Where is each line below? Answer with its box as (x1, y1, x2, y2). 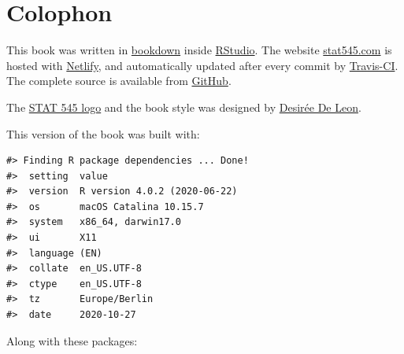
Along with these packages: (6, 332, 138, 348)
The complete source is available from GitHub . (6, 72, 232, 89)
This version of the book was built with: (6, 125, 200, 142)
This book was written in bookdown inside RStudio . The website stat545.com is (6, 42, 392, 58)
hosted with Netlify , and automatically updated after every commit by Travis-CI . (6, 57, 398, 73)
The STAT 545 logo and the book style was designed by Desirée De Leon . (6, 98, 361, 115)
